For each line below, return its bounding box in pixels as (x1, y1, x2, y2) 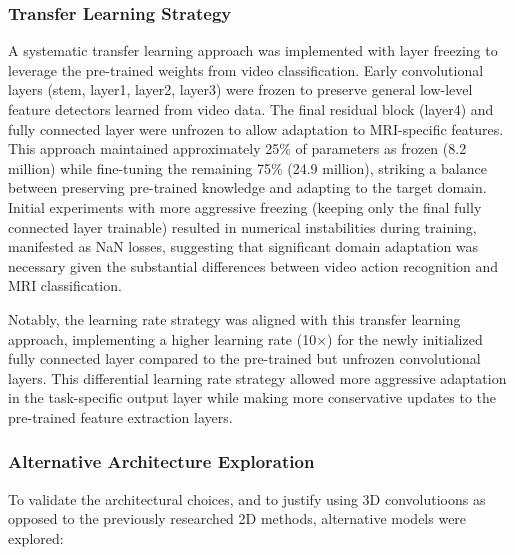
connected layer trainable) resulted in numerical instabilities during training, (8, 216, 477, 237)
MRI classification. (8, 275, 122, 296)
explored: (8, 527, 64, 548)
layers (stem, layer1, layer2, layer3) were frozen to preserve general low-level (8, 79, 473, 100)
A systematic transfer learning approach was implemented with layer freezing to (8, 40, 498, 61)
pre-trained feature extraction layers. (8, 406, 233, 427)
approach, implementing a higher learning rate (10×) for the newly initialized (8, 328, 483, 349)
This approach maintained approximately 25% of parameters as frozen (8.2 (8, 138, 467, 159)
